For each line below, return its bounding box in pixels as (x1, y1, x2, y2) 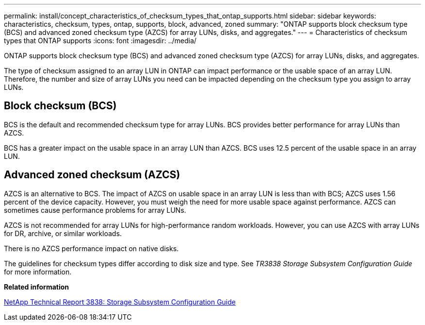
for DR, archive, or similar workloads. (4, 229, 122, 238)
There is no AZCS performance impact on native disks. (4, 244, 179, 253)
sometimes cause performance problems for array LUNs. (4, 205, 186, 214)
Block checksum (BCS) (4, 100, 117, 112)
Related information (4, 282, 69, 291)
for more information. (4, 267, 72, 276)
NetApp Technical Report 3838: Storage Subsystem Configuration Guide (4, 297, 236, 306)
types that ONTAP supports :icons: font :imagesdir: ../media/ (4, 36, 196, 45)
